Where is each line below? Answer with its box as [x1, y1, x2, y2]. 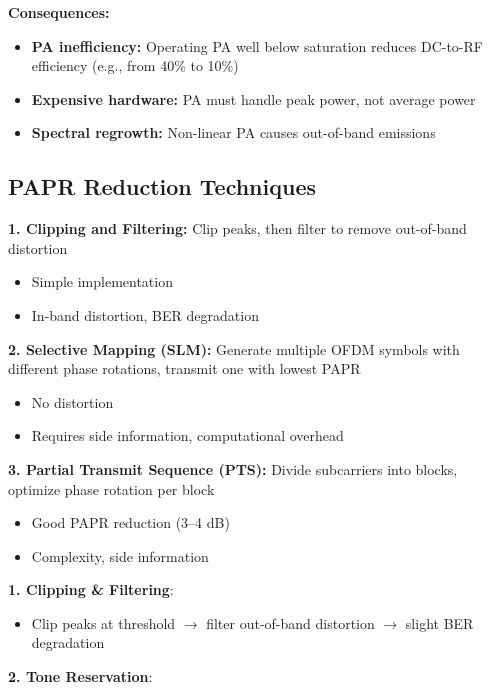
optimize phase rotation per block [8, 478, 215, 499]
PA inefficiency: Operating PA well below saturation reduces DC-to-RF [31, 35, 483, 56]
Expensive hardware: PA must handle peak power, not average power [31, 88, 476, 109]
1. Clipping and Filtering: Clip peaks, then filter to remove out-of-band [8, 218, 467, 239]
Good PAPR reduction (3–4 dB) [31, 512, 230, 533]
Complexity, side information [31, 545, 209, 566]
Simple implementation [31, 271, 173, 292]
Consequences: [8, 2, 110, 22]
